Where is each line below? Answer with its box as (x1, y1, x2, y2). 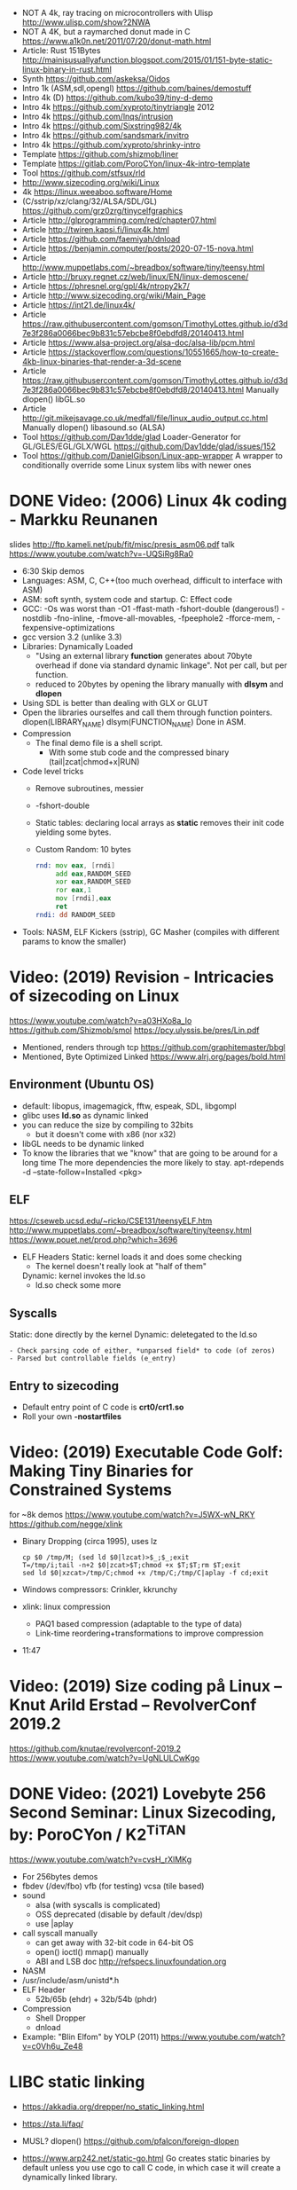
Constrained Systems (9, 1480, 173, 1500)
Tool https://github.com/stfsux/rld (21, 168, 146, 178)
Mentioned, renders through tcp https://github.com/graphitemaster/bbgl (21, 1041, 285, 1052)
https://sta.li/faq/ (21, 2119, 84, 2130)
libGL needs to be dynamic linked (21, 1138, 145, 1149)
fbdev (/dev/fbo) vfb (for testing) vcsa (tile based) (21, 1880, 205, 1892)
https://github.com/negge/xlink (9, 1519, 123, 1529)
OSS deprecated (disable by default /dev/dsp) (35, 1909, 204, 1919)
